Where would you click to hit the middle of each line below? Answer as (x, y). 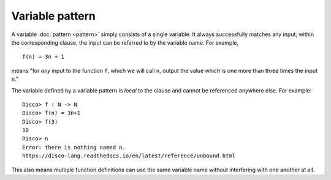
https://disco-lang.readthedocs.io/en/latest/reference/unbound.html (129, 156)
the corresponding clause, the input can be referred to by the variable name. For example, (125, 42)
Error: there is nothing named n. (74, 147)
